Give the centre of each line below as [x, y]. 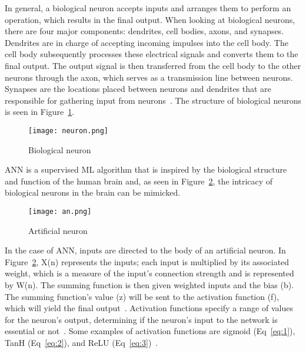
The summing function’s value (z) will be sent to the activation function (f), [142, 296]
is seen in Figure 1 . [40, 112]
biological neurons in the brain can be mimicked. [93, 192]
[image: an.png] [60, 211]
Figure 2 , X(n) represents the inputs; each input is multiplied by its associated [147, 261]
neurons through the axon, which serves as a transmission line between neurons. [149, 77]
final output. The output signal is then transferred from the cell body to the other [153, 65]
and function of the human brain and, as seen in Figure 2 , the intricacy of [139, 181]
